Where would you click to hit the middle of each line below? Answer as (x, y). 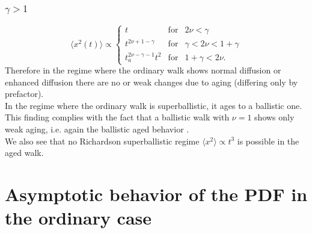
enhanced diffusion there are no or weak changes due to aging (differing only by (151, 82)
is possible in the (268, 141)
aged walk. (24, 153)
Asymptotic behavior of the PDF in (156, 194)
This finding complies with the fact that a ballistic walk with (117, 117)
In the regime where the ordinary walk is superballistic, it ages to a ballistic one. (154, 105)
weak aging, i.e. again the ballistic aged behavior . (97, 129)
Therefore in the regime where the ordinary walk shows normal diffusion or (143, 70)
